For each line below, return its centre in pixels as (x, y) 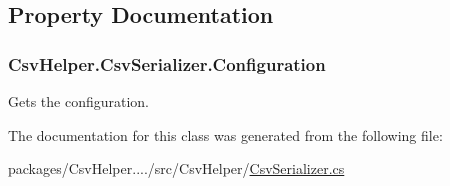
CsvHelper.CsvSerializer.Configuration (167, 63)
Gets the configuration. (79, 101)
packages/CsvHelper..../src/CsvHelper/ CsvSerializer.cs (176, 168)
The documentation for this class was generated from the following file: (225, 134)
